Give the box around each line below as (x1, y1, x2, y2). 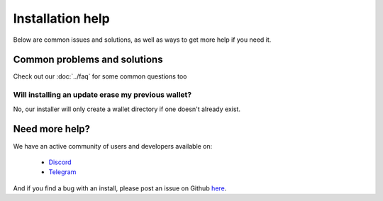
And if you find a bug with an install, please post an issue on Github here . (13, 184, 227, 193)
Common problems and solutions (13, 54, 163, 66)
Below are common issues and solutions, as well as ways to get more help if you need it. (13, 35, 272, 44)
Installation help (13, 11, 110, 26)
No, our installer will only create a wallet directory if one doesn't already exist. (13, 105, 241, 113)
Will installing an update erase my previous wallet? (13, 90, 191, 100)
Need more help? (13, 123, 91, 135)
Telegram (48, 168, 77, 176)
